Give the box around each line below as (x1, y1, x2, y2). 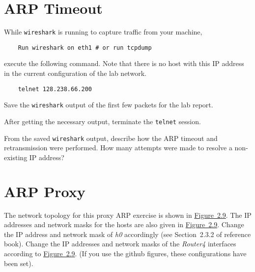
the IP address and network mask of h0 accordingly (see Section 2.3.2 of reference (4, 229, 251, 239)
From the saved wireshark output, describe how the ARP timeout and (4, 133, 218, 143)
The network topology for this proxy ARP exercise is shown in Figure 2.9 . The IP (4, 209, 252, 220)
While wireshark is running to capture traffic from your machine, (4, 27, 202, 37)
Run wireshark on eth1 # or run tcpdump (18, 44, 152, 51)
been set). (4, 258, 33, 268)
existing (4, 152, 28, 162)
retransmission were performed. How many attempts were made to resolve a (4, 142, 232, 153)
